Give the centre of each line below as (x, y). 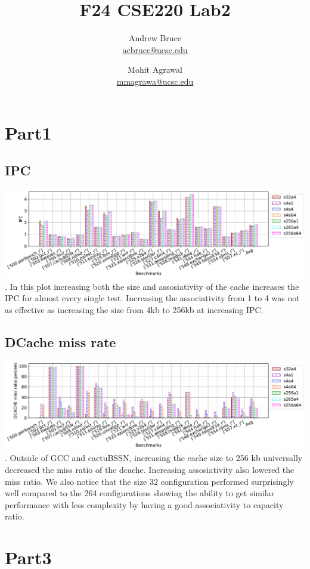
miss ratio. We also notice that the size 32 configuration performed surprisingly (149, 481)
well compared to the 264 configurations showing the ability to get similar (140, 493)
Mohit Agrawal (155, 69)
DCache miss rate (61, 341)
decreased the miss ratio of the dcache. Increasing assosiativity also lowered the (150, 469)
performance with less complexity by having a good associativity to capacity (144, 504)
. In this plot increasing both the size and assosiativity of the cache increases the (152, 286)
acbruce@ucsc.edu (155, 49)
